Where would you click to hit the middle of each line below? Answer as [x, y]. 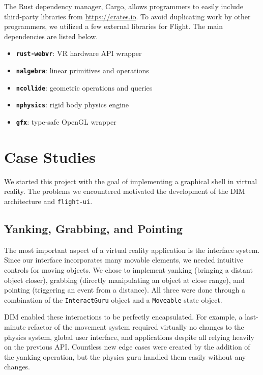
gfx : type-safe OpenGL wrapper [66, 122]
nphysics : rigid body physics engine [72, 105]
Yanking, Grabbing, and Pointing [94, 229]
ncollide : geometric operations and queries [84, 87]
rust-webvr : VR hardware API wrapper [79, 53]
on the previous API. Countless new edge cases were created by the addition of [127, 347]
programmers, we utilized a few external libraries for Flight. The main [113, 26]
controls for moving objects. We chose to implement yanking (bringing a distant [128, 270]
